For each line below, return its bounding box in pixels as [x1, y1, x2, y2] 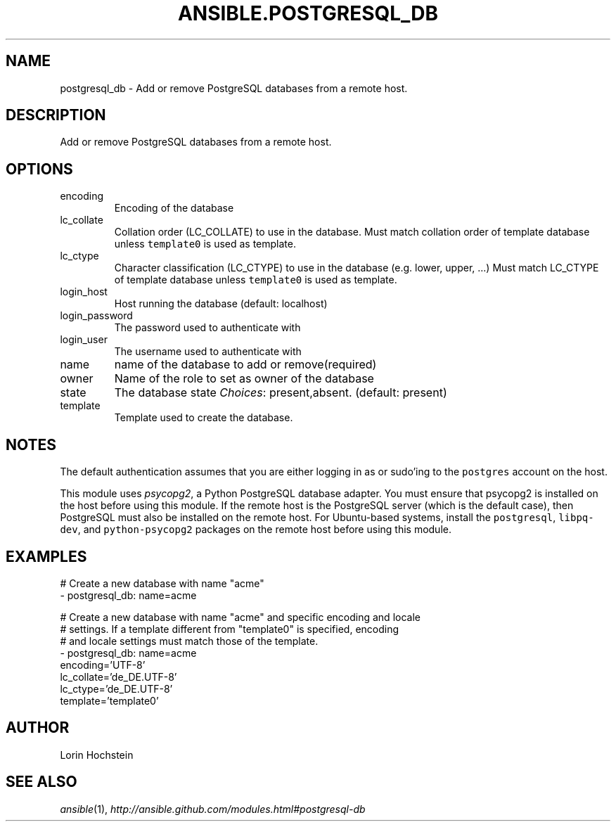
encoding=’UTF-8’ [60, 658, 146, 671]
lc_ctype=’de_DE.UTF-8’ [60, 682, 173, 695]
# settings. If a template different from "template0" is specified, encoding [60, 622, 399, 635]
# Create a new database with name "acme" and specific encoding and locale [60, 610, 421, 623]
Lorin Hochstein [60, 748, 134, 761]
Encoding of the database [114, 202, 234, 214]
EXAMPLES [6, 547, 87, 565]
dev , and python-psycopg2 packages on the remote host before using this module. [60, 523, 451, 536]
